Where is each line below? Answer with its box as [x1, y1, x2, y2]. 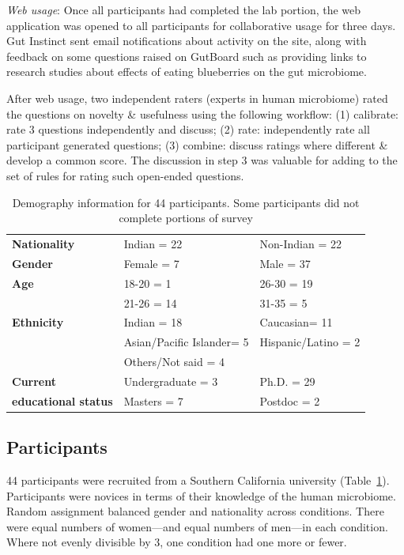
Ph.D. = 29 [259, 372, 315, 389]
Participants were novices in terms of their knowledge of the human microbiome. [6, 487, 396, 504]
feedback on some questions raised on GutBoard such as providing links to [6, 47, 367, 64]
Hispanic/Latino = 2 [259, 334, 361, 350]
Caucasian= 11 [259, 314, 333, 330]
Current [12, 372, 56, 389]
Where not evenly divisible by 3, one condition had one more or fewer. [6, 534, 347, 550]
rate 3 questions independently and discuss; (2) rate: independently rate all [6, 121, 370, 138]
